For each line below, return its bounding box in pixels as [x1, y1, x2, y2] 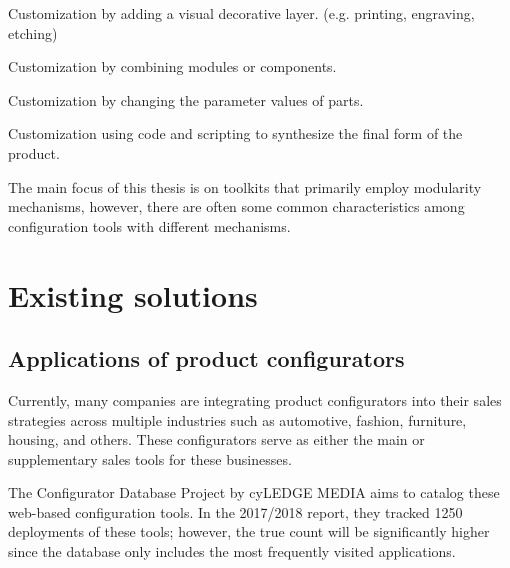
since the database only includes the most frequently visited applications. [8, 541, 456, 562]
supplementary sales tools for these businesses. [8, 448, 292, 469]
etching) [8, 22, 58, 43]
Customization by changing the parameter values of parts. [8, 89, 364, 110]
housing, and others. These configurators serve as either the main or [8, 429, 425, 450]
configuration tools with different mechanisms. [8, 215, 291, 236]
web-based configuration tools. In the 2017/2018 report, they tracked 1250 [8, 501, 463, 522]
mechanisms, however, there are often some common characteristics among [8, 196, 465, 217]
